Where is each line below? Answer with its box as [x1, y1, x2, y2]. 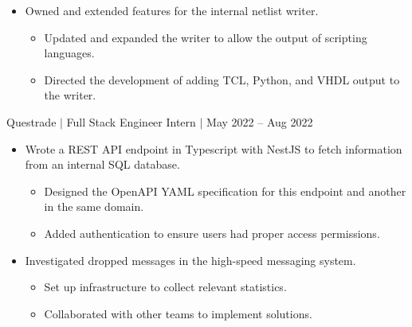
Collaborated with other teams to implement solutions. [44, 305, 312, 321]
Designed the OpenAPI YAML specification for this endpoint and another [44, 182, 406, 199]
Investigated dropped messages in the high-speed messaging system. [25, 251, 356, 268]
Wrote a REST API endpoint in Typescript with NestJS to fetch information [25, 140, 402, 157]
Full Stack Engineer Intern [66, 113, 196, 130]
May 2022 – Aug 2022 [206, 113, 313, 130]
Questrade [6, 113, 57, 130]
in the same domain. [44, 198, 144, 215]
